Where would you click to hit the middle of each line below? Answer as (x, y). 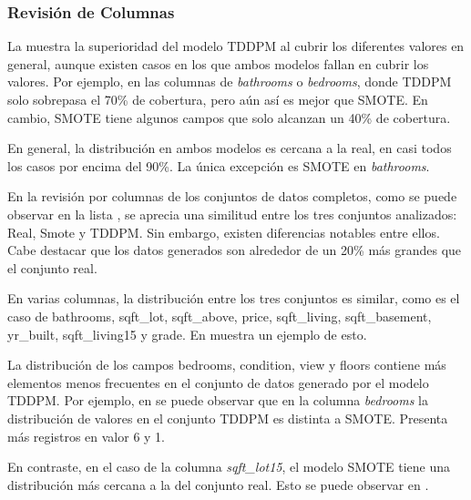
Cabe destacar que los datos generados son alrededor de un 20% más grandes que (235, 250)
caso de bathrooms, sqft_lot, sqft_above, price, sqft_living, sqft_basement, (220, 316)
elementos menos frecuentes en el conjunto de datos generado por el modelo (218, 382)
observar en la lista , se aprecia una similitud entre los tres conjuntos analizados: (232, 214)
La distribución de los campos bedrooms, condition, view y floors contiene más (227, 365)
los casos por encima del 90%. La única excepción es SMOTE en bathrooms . (219, 165)
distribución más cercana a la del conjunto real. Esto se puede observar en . (218, 484)
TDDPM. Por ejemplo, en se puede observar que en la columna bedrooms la (218, 400)
